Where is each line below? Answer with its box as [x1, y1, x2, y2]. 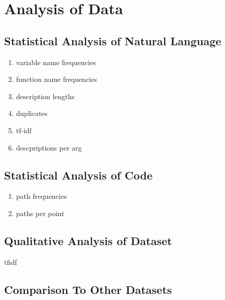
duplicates [16, 108, 48, 118]
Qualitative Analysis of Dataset [4, 232, 172, 248]
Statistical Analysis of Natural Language [4, 33, 221, 48]
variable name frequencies [16, 56, 96, 67]
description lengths [16, 91, 75, 101]
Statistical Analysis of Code [4, 167, 153, 183]
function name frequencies [16, 74, 97, 84]
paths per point [16, 207, 65, 218]
